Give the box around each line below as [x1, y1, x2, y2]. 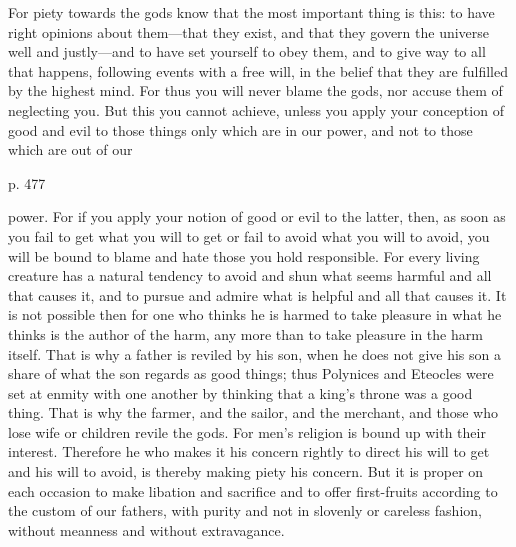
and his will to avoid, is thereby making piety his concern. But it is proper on [8, 461, 484, 482]
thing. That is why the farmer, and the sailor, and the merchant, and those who [8, 402, 499, 423]
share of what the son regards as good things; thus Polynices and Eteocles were [8, 363, 494, 384]
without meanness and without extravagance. [8, 519, 285, 540]
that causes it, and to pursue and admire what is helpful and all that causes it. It [8, 284, 507, 305]
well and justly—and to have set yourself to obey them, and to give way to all [8, 41, 486, 62]
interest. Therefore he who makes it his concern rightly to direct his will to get [8, 441, 490, 462]
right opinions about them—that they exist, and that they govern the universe [8, 21, 490, 42]
